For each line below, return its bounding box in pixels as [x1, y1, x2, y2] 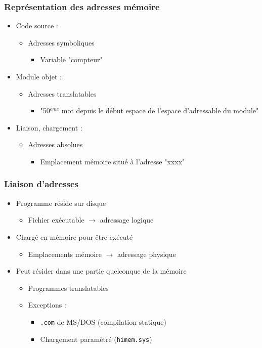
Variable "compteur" [40, 54, 103, 65]
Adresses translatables [28, 88, 97, 99]
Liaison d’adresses [4, 178, 79, 190]
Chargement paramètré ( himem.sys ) [40, 333, 152, 344]
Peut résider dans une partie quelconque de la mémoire [16, 266, 187, 276]
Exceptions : [28, 299, 66, 310]
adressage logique [100, 214, 154, 225]
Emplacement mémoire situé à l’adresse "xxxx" [40, 156, 185, 166]
